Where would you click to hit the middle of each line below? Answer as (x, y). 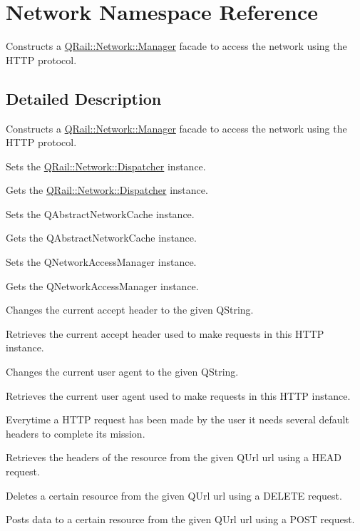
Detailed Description (84, 98)
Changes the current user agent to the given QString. (122, 372)
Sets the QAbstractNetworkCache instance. (100, 213)
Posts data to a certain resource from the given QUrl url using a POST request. (180, 519)
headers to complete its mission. (76, 433)
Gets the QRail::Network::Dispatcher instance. (107, 190)
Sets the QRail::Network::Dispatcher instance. (106, 166)
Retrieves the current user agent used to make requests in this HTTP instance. (178, 395)
